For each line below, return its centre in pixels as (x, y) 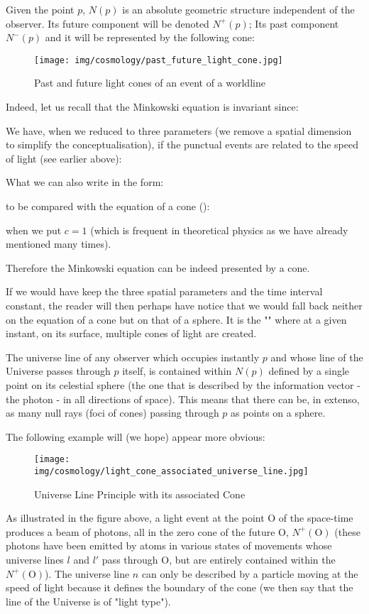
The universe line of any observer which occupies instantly (133, 357)
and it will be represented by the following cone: (150, 37)
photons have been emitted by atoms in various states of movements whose (169, 546)
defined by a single (309, 371)
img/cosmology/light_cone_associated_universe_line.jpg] (171, 471)
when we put (34, 230)
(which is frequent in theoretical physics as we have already (219, 230)
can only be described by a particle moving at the (250, 573)
